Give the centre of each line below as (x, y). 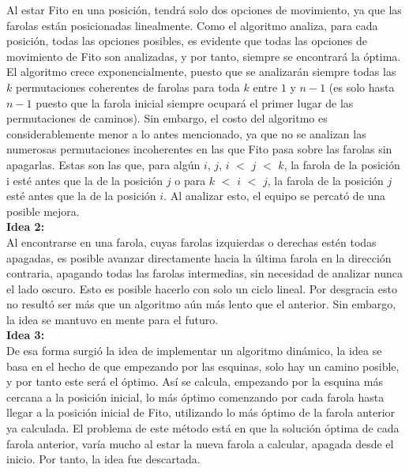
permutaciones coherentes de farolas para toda (128, 87)
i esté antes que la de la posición (85, 180)
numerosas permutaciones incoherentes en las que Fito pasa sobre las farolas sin (199, 149)
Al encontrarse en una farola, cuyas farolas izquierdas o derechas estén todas (191, 242)
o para (190, 180)
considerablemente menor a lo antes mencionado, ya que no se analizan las (186, 133)
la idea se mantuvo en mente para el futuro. (113, 319)
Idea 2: (26, 227)
